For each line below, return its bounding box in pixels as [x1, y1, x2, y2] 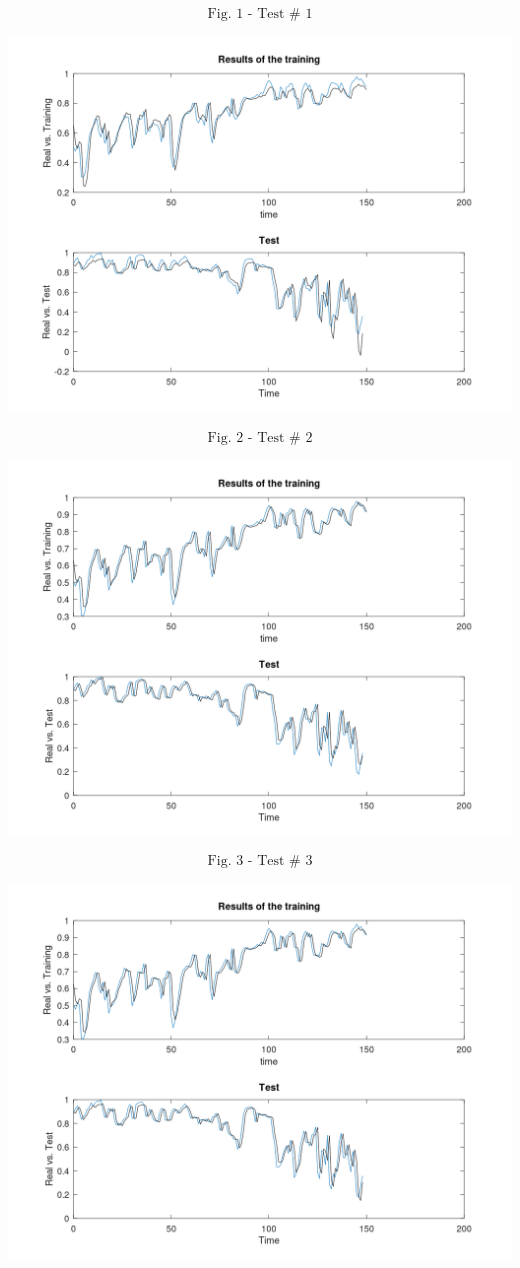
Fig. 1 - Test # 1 [207, 7, 313, 21]
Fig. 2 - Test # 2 [207, 430, 313, 445]
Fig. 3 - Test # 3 [207, 854, 313, 869]
